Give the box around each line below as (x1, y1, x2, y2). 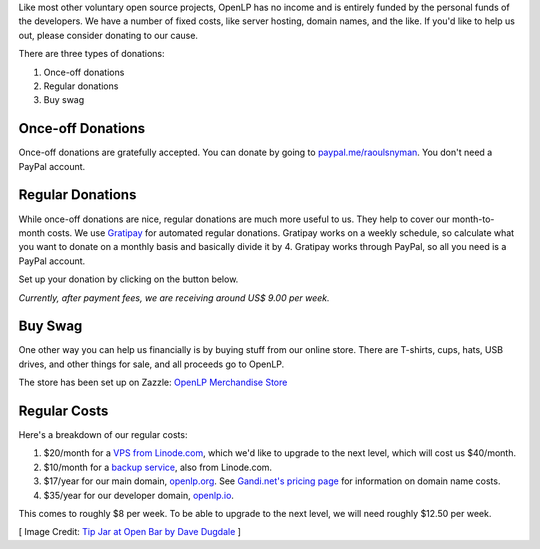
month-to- (451, 213, 495, 225)
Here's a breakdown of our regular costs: (18, 429, 188, 441)
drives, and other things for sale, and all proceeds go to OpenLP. (18, 358, 285, 370)
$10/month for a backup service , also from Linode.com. (43, 461, 273, 473)
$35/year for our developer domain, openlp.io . (43, 489, 235, 501)
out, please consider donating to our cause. (18, 29, 199, 41)
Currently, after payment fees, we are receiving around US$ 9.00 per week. (18, 291, 330, 304)
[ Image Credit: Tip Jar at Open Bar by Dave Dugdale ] (18, 526, 242, 538)
